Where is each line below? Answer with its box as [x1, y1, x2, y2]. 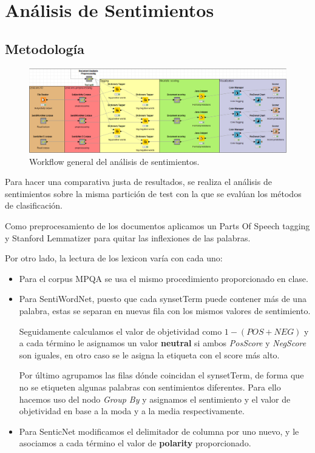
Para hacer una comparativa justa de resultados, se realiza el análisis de [5, 175, 272, 188]
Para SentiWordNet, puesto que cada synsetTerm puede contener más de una [19, 292, 307, 305]
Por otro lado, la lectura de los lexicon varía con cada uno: [5, 252, 223, 264]
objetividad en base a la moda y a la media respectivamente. [19, 404, 245, 417]
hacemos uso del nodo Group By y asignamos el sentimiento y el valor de [19, 392, 291, 405]
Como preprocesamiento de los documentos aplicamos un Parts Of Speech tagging [5, 220, 310, 232]
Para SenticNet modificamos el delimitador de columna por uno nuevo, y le [19, 424, 299, 437]
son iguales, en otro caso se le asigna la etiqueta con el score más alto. [19, 348, 280, 361]
